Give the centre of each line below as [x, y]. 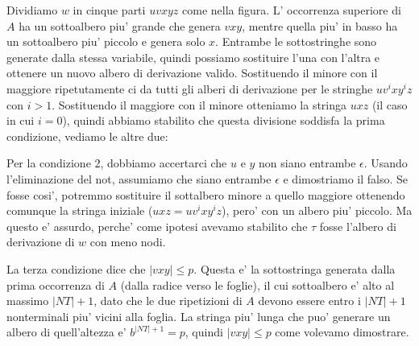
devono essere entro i [309, 301]
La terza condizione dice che [76, 268]
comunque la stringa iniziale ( [80, 210]
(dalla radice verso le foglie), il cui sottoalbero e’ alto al [257, 284]
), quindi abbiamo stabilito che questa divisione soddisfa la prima [224, 120]
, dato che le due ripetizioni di [168, 301]
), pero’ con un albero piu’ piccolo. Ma [317, 210]
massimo [28, 301]
